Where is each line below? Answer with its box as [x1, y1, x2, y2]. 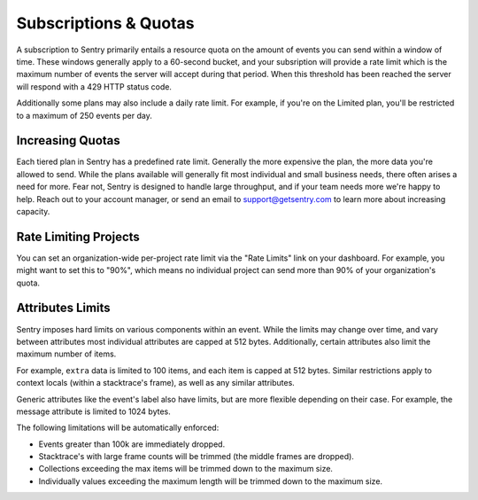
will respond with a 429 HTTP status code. [16, 81, 173, 92]
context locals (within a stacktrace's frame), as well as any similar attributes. [16, 378, 296, 388]
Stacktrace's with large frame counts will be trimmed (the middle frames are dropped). [38, 451, 354, 462]
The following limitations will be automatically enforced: [16, 422, 220, 434]
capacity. [16, 206, 50, 216]
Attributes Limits [16, 301, 111, 316]
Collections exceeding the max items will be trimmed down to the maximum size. [38, 464, 334, 474]
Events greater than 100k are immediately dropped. [38, 439, 226, 449]
